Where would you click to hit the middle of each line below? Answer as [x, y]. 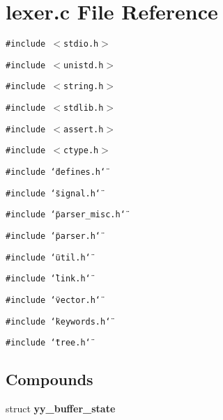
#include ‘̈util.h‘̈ [48, 257]
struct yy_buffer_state [61, 409]
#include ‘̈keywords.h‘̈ [58, 321]
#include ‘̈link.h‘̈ [48, 279]
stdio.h [81, 44]
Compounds [49, 379]
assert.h [84, 129]
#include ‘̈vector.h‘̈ [53, 300]
